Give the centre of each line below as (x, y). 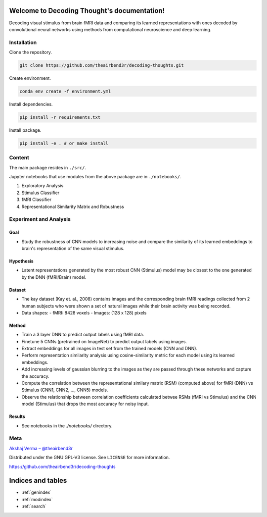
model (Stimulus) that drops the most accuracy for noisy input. (85, 404)
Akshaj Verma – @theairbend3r (41, 448)
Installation (23, 42)
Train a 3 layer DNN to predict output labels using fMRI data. (83, 335)
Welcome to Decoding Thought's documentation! (87, 11)
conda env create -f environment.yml (65, 91)
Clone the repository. (30, 52)
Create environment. (30, 78)
